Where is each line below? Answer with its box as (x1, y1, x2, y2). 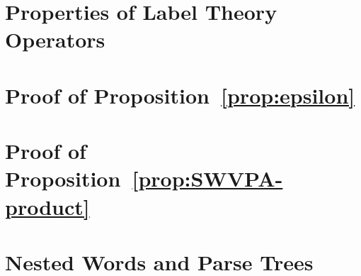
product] (5, 192, 90, 221)
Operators (5, 25, 105, 54)
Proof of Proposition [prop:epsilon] (5, 80, 355, 109)
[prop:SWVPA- (132, 164, 283, 193)
